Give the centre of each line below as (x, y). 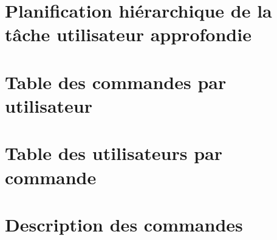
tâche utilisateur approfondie (128, 34)
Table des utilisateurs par (114, 153)
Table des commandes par (116, 82)
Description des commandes (124, 224)
